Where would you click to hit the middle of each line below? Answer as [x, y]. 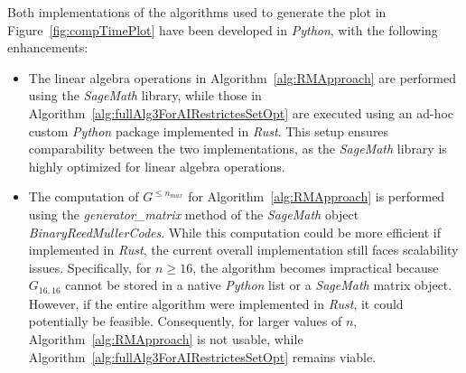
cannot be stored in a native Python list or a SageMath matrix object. [259, 285]
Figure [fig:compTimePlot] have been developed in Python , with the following [223, 29]
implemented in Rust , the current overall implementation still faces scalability [243, 250]
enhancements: [48, 47]
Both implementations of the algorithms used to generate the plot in [197, 12]
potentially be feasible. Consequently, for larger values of [185, 321]
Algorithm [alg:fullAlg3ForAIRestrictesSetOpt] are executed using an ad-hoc [241, 112]
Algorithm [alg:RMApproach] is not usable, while [166, 338]
